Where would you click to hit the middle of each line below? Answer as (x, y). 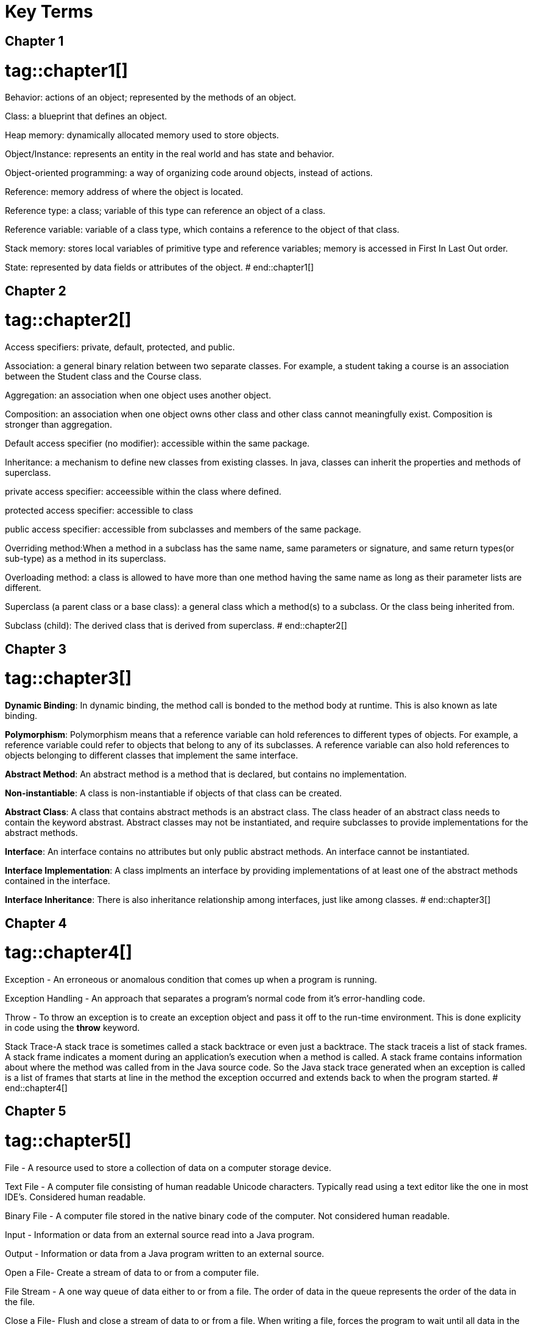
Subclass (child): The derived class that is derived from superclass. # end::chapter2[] (176, 626)
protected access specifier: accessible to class (99, 511)
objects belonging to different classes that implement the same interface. (152, 756)
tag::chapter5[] (68, 1141)
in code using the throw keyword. (72, 1028)
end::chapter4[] (36, 1088)
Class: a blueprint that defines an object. (86, 116)
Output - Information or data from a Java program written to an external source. (165, 1253)
